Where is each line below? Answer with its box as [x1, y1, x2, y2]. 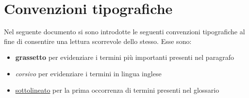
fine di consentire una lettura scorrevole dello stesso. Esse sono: [4, 36, 192, 46]
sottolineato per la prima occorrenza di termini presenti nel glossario [15, 84, 219, 95]
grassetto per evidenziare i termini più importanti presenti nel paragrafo [15, 52, 234, 62]
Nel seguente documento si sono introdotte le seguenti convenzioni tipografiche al [4, 27, 245, 37]
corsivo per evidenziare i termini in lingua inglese [15, 68, 162, 78]
